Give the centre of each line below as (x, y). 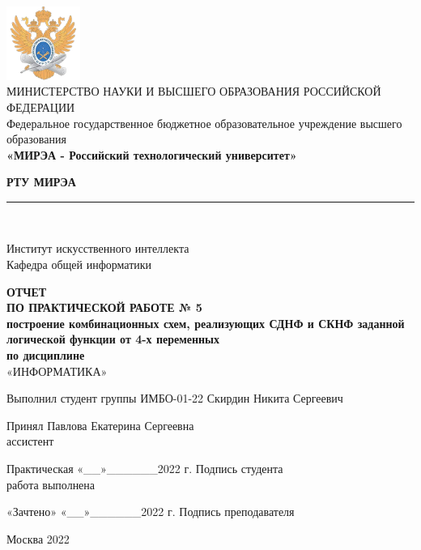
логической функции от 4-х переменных (113, 339)
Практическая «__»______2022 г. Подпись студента (145, 468)
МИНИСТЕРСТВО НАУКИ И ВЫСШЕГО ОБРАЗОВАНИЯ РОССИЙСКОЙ (194, 91)
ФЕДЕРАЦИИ (41, 107)
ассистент (30, 441)
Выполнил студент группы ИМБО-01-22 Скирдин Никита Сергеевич (175, 398)
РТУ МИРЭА (41, 182)
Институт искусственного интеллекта (98, 248)
